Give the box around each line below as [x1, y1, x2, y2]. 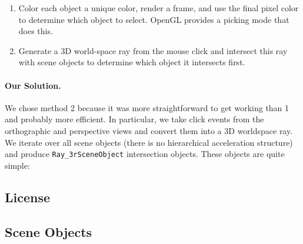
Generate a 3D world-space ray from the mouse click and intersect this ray [18, 44, 288, 56]
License [5, 188, 51, 206]
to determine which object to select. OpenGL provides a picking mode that [18, 13, 289, 25]
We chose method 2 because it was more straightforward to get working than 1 [5, 101, 289, 113]
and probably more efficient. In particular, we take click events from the [5, 113, 264, 125]
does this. [18, 25, 53, 37]
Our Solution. [5, 79, 61, 91]
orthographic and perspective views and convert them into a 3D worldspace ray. [5, 124, 293, 136]
